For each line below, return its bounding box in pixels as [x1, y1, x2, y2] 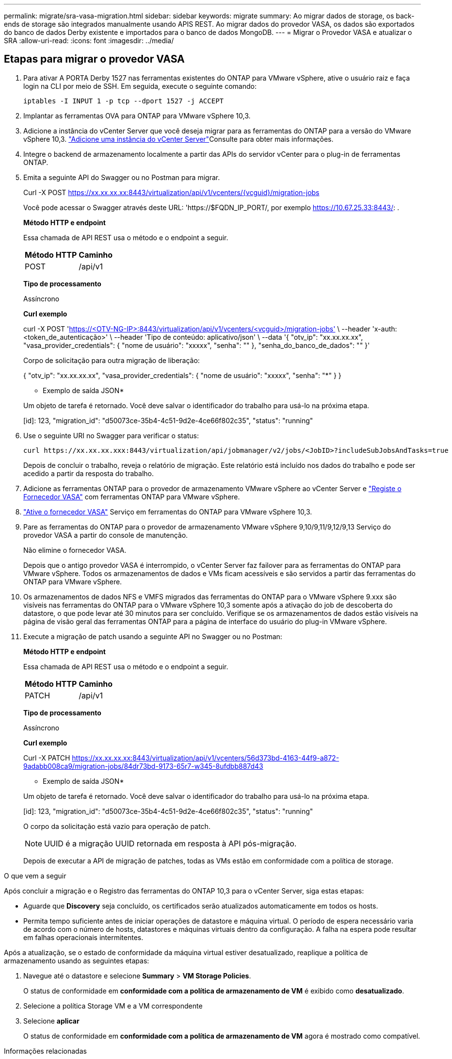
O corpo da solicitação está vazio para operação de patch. [23, 822, 210, 830]
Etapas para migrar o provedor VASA [4, 53, 185, 66]
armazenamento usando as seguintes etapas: [4, 956, 149, 965]
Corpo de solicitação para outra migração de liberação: [23, 356, 200, 364]
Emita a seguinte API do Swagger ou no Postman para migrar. [23, 173, 220, 182]
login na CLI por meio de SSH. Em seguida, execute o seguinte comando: [23, 82, 257, 90]
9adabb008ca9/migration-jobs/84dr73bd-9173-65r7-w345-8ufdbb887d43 [23, 761, 263, 770]
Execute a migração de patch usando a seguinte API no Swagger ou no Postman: [23, 632, 282, 641]
